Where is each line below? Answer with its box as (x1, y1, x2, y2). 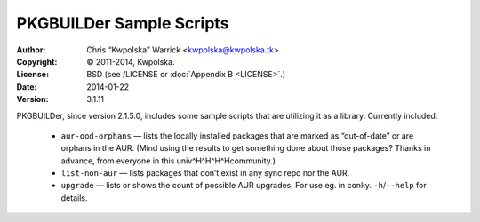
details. (60, 192, 88, 203)
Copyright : (16, 56, 58, 67)
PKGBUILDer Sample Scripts (16, 13, 229, 33)
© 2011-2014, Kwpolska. (86, 56, 175, 67)
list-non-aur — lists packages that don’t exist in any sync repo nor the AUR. (60, 168, 350, 178)
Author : (16, 44, 46, 55)
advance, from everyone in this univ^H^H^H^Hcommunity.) (60, 155, 276, 166)
